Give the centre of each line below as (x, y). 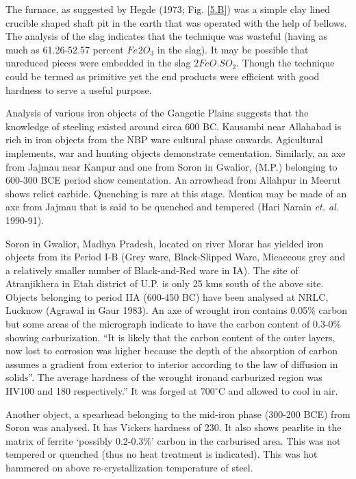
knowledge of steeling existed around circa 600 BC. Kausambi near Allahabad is (174, 126)
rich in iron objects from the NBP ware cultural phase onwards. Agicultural (164, 139)
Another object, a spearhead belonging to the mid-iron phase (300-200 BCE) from (178, 414)
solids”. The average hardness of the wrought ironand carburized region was (164, 377)
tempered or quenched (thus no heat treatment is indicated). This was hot (162, 454)
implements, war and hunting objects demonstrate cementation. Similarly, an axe (176, 152)
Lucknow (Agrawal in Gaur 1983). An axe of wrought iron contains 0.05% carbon (177, 310)
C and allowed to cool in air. (278, 391)
